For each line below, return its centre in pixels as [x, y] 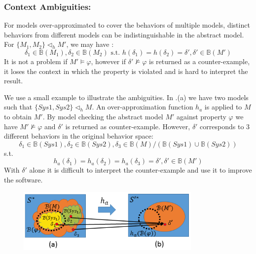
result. [14, 81]
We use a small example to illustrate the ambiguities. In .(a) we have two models [126, 97]
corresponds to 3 [225, 126]
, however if [108, 61]
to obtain [18, 116]
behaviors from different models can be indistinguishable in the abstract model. [124, 34]
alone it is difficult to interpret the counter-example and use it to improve [141, 170]
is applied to [223, 107]
